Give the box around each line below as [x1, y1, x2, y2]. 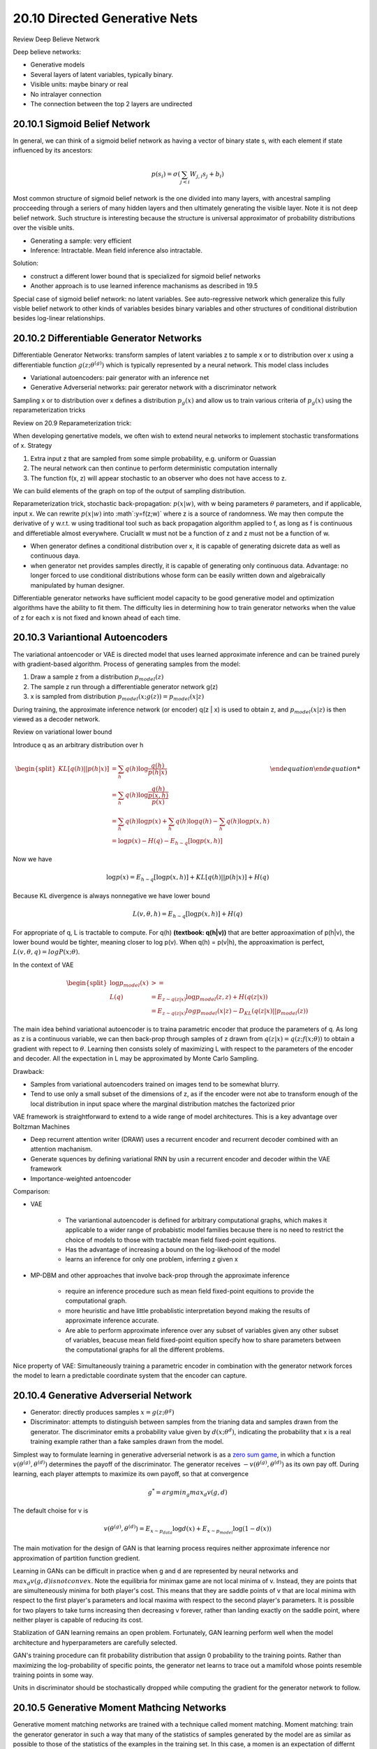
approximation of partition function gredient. [13, 1554, 141, 1562]
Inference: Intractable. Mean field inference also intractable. [30, 246, 202, 255]
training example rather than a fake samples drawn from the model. [30, 1438, 224, 1446]
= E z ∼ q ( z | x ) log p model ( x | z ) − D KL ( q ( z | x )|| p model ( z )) [151, 1007, 309, 1017]
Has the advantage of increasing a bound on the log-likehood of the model [65, 1245, 281, 1254]
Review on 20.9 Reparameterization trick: [13, 418, 132, 427]
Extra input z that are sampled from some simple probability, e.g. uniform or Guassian [30, 454, 276, 462]
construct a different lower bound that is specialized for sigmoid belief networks [30, 271, 261, 280]
